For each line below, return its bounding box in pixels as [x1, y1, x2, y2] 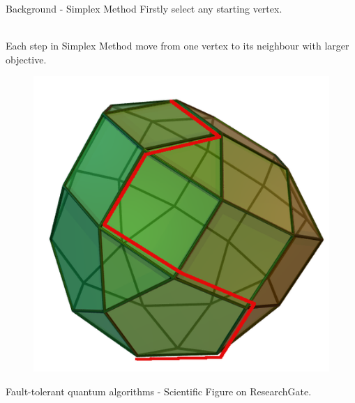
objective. [6, 52, 47, 66]
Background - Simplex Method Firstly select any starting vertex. [6, 1, 282, 15]
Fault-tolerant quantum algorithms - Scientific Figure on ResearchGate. [6, 383, 312, 398]
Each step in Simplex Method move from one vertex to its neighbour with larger [6, 38, 349, 53]
